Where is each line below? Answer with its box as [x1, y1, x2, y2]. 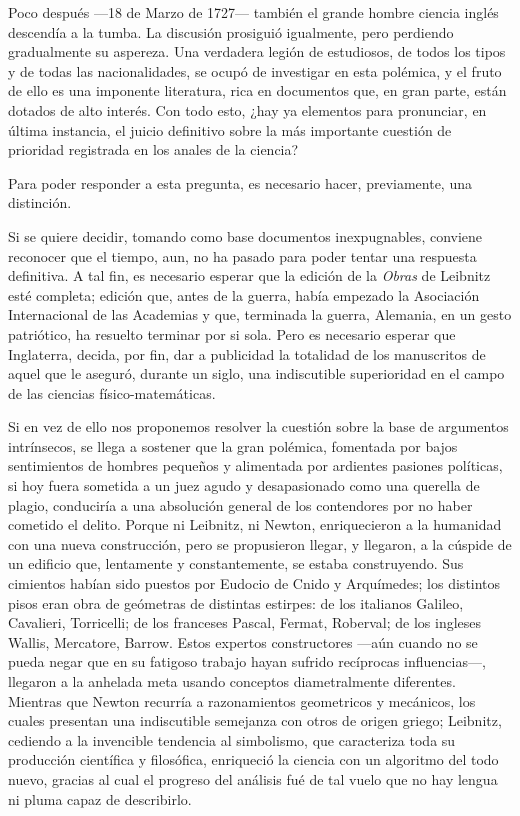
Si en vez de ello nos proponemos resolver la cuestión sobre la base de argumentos [8, 416, 509, 437]
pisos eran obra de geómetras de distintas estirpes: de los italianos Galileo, [8, 592, 464, 613]
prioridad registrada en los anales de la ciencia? [8, 139, 299, 160]
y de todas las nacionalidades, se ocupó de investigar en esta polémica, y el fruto [8, 60, 502, 81]
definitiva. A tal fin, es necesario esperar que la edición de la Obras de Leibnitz [8, 265, 491, 286]
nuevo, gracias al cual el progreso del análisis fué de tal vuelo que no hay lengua [8, 768, 498, 789]
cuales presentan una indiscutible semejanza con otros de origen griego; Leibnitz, [8, 710, 502, 731]
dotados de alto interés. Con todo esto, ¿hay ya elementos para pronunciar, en [8, 99, 487, 120]
